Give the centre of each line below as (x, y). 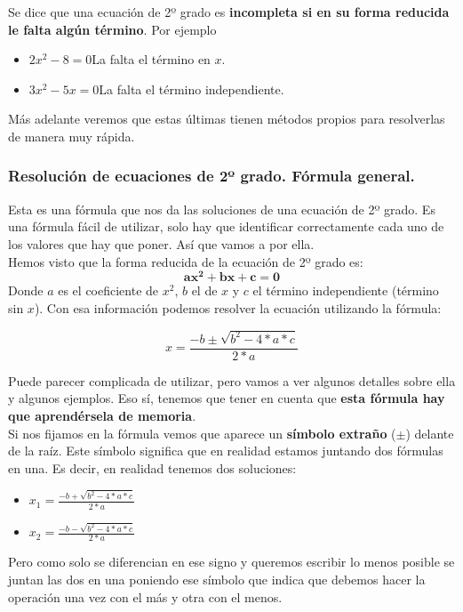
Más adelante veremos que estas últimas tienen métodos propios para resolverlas (227, 119)
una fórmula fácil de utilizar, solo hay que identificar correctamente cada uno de (226, 226)
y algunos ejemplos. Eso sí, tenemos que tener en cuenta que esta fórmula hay (227, 398)
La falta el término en (151, 59)
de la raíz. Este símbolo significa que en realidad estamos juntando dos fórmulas (226, 451)
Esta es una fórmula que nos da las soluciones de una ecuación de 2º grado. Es (222, 209)
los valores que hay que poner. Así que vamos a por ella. (161, 243)
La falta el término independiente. (192, 89)
